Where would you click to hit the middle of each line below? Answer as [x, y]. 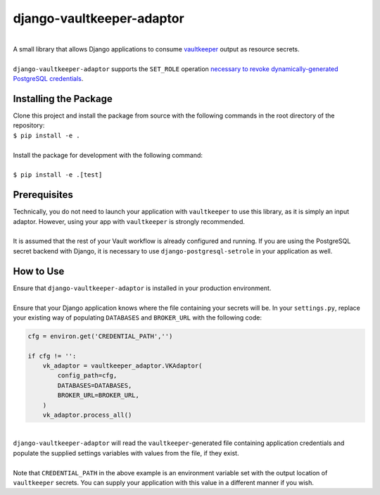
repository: [29, 125]
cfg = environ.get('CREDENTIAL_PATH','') [100, 336]
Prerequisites [43, 195]
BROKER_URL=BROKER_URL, [99, 395]
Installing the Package [63, 99]
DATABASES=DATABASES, [95, 385]
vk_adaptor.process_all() [87, 415]
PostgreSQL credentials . [48, 79]
